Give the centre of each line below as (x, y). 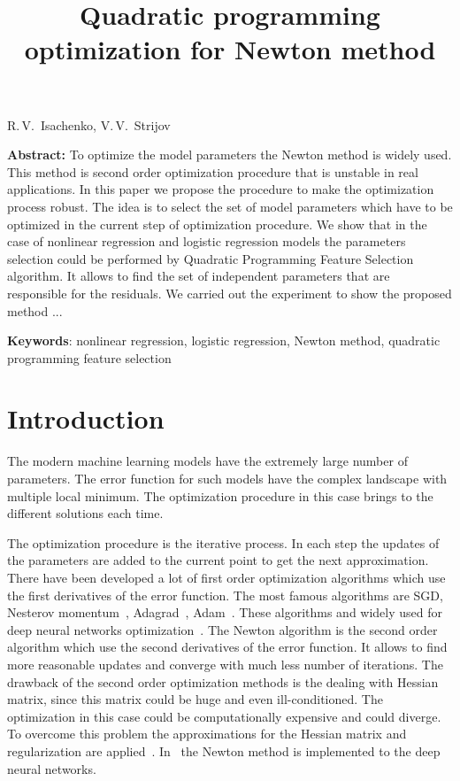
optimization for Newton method (230, 49)
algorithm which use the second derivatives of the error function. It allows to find (227, 647)
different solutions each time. (85, 513)
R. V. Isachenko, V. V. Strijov (89, 124)
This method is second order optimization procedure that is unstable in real (213, 171)
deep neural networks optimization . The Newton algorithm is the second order (222, 629)
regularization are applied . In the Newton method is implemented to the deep (224, 750)
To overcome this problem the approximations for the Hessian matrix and (207, 734)
